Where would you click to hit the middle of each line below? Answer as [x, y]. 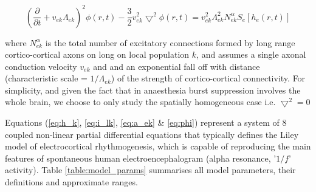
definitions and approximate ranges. [71, 182]
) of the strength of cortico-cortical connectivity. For [208, 78]
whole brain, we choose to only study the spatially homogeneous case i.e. [140, 102]
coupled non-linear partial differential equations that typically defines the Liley [152, 134]
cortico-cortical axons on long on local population [97, 54]
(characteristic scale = [46, 78]
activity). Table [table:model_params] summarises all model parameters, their [150, 170]
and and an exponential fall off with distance [177, 66]
